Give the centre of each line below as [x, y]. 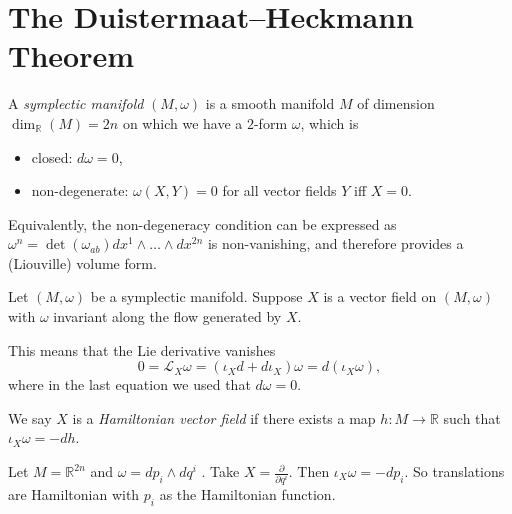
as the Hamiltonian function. [247, 494]
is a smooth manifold [270, 103]
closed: [52, 156]
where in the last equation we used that [129, 384]
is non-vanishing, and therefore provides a [335, 243]
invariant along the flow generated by [167, 316]
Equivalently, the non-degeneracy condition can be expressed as [202, 223]
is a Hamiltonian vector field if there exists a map [224, 417]
